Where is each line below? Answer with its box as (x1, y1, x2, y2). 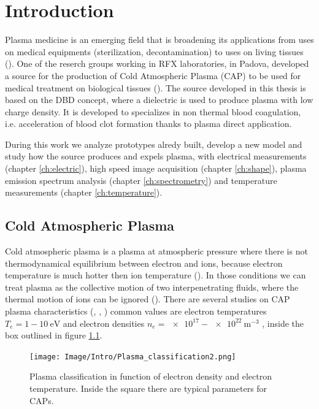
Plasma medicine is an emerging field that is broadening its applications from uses (5, 33, 314, 46)
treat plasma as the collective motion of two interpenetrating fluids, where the (5, 280, 299, 293)
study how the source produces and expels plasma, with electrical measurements (5, 150, 307, 162)
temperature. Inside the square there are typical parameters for (29, 382, 267, 395)
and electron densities (63, 316, 145, 329)
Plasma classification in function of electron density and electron (29, 370, 272, 383)
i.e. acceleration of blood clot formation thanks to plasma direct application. (5, 117, 292, 130)
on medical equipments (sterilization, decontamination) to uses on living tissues (5, 45, 304, 58)
